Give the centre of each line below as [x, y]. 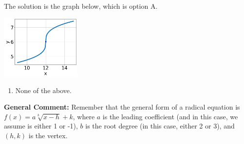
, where [84, 116]
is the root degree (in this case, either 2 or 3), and [160, 126]
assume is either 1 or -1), [41, 126]
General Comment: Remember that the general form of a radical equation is [122, 106]
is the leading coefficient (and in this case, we [170, 116]
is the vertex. [48, 135]
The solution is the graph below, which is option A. [81, 6]
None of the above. [43, 90]
